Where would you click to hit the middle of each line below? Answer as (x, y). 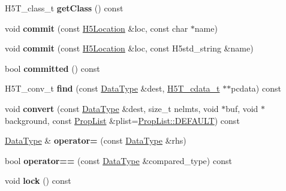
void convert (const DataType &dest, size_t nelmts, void (112, 108)
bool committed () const (52, 68)
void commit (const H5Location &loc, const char (97, 28)
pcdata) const (256, 88)
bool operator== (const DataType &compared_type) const (118, 160)
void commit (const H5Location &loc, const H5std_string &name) (129, 48)
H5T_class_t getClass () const (64, 8)
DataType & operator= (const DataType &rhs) (96, 140)
